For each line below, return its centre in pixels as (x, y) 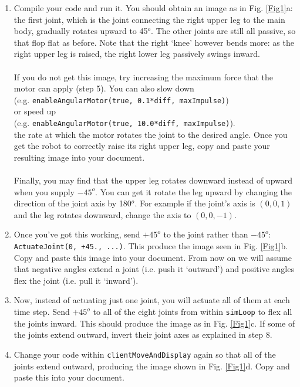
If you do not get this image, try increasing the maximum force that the (144, 77)
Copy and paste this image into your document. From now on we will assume (153, 257)
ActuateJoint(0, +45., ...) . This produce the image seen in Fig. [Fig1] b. (151, 246)
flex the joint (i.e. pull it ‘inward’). (76, 280)
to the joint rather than (206, 234)
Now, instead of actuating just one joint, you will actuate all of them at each (152, 300)
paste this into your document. (69, 377)
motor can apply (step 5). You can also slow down (104, 88)
